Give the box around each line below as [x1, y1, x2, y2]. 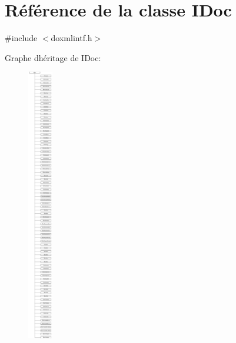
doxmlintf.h [51, 32, 92, 44]
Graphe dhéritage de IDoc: [5, 51, 101, 63]
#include [5, 32, 38, 44]
